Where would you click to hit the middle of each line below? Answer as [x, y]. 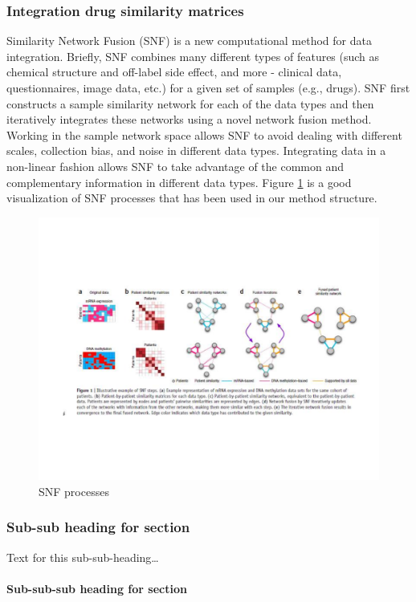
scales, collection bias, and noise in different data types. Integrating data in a [196, 150]
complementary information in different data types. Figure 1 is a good [179, 182]
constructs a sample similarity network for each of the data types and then [190, 103]
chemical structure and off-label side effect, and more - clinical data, [174, 72]
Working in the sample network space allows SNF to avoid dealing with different [204, 134]
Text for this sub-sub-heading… [83, 557]
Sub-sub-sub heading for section [97, 588]
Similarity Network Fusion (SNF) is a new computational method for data [189, 41]
